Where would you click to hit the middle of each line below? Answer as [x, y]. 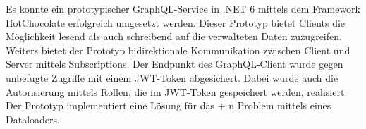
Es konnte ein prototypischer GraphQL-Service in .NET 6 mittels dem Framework [183, 8]
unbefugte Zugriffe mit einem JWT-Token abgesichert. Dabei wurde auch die [172, 77]
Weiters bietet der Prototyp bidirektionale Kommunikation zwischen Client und [178, 50]
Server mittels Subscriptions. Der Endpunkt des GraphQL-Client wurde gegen [175, 64]
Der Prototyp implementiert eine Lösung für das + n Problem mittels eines [169, 105]
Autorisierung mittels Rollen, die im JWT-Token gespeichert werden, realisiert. [177, 91]
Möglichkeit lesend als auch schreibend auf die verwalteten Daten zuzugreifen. [174, 36]
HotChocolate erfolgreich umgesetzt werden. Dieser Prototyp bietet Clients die [176, 22]
